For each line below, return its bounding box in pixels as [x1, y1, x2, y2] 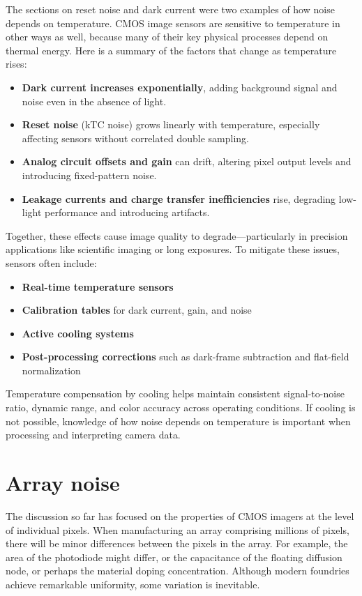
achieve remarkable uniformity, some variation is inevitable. [6, 576, 260, 591]
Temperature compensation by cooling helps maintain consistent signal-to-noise [6, 386, 345, 401]
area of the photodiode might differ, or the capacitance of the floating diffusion [6, 549, 342, 564]
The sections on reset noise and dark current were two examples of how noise [6, 2, 335, 16]
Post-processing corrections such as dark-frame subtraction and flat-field [22, 349, 349, 364]
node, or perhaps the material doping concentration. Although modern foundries [6, 563, 349, 578]
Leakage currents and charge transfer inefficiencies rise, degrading [22, 191, 336, 206]
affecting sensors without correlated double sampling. [22, 130, 249, 145]
